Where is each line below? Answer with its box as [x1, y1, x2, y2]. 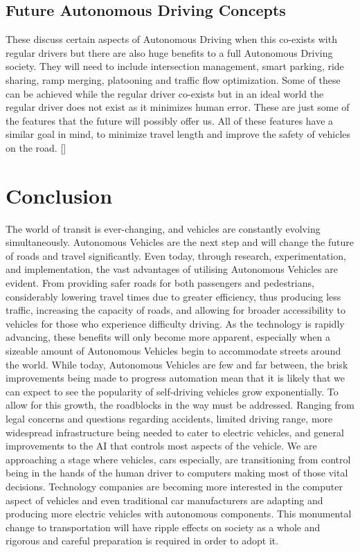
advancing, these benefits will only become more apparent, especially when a [6, 330, 330, 344]
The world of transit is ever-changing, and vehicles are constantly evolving [6, 221, 321, 235]
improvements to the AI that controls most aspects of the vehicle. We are [6, 438, 317, 453]
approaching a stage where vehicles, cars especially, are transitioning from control [6, 452, 351, 466]
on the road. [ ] [6, 140, 66, 154]
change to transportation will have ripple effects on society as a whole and [6, 519, 321, 534]
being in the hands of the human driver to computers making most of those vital [6, 465, 348, 480]
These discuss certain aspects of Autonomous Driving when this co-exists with [6, 32, 337, 46]
